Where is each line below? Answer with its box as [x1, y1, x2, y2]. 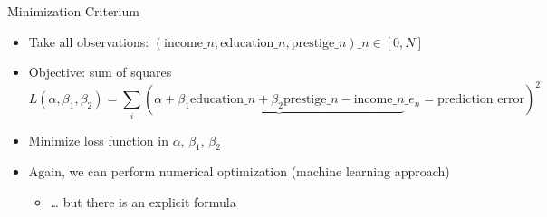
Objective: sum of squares [28, 62, 172, 81]
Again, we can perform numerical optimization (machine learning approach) [28, 162, 450, 181]
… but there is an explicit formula [50, 193, 236, 211]
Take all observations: [28, 32, 149, 51]
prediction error [437, 93, 524, 107]
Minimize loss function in [28, 130, 168, 149]
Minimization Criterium [7, 2, 139, 20]
